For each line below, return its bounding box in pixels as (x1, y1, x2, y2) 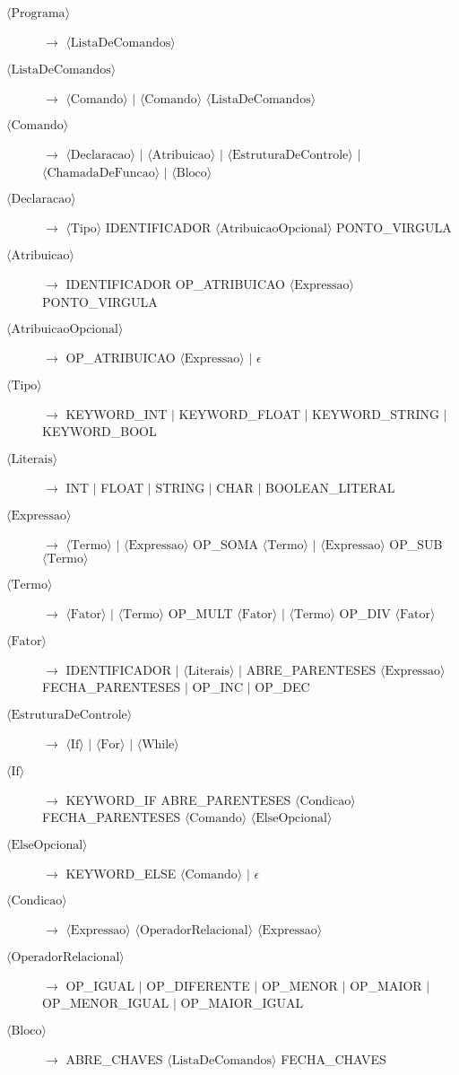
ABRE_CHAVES (65, 1050, 163, 1069)
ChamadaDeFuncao (47, 166, 155, 179)
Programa (11, 7, 65, 20)
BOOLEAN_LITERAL (265, 477, 395, 496)
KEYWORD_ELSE (65, 863, 177, 882)
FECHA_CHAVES (281, 1050, 386, 1069)
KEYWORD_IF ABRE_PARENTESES (65, 790, 291, 808)
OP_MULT (168, 604, 233, 623)
